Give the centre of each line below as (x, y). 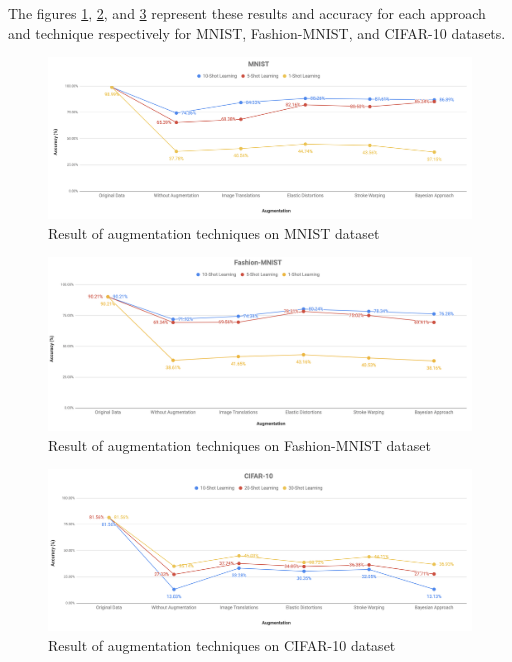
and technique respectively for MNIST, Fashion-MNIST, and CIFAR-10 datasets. (257, 32)
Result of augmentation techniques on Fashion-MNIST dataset (239, 444)
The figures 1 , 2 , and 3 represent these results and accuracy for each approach (247, 13)
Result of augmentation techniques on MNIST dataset (214, 232)
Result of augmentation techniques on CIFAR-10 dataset (222, 644)
